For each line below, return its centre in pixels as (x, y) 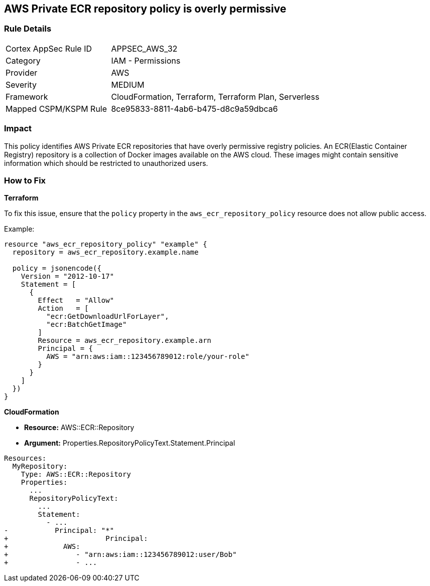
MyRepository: (40, 466)
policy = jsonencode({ (57, 268)
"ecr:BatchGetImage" (87, 325)
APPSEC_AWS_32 (144, 48)
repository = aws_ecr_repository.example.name (105, 252)
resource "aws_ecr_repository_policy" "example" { (106, 244)
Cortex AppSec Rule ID (49, 48)
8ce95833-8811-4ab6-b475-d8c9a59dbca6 (194, 109)
